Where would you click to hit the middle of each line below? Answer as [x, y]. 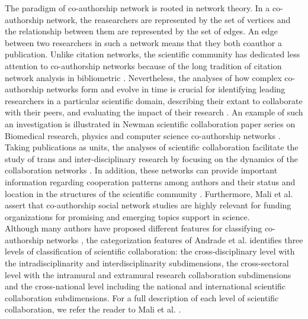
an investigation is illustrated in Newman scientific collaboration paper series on [150, 123]
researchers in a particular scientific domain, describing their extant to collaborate [154, 100]
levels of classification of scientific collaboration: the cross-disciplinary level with [150, 251]
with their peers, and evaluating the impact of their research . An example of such [154, 112]
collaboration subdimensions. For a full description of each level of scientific [142, 297]
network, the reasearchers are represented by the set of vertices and [169, 19]
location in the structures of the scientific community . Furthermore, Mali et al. [149, 193]
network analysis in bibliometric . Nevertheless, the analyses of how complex [143, 77]
